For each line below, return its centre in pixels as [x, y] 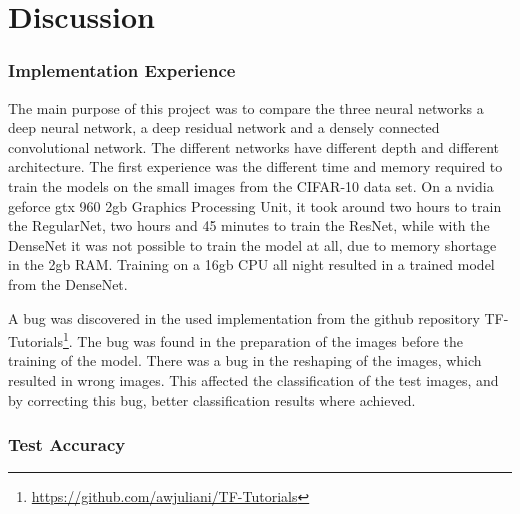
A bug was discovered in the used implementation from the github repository [244, 317]
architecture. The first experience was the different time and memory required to [255, 166]
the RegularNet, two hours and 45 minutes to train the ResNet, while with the [249, 225]
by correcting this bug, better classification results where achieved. [212, 399]
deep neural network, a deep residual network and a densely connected [224, 127]
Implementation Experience [122, 70]
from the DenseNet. [68, 283]
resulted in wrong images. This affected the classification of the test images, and [253, 379]
